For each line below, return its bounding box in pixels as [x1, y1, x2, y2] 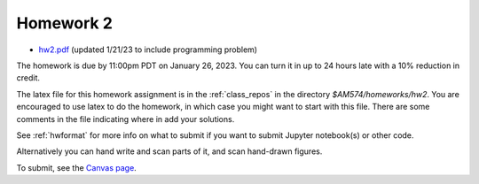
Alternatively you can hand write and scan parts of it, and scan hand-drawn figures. [16, 146, 323, 157]
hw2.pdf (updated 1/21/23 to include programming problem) [38, 44, 257, 55]
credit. [16, 73, 40, 83]
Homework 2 [16, 13, 113, 33]
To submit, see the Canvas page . [16, 162, 137, 172]
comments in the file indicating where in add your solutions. [16, 113, 235, 124]
